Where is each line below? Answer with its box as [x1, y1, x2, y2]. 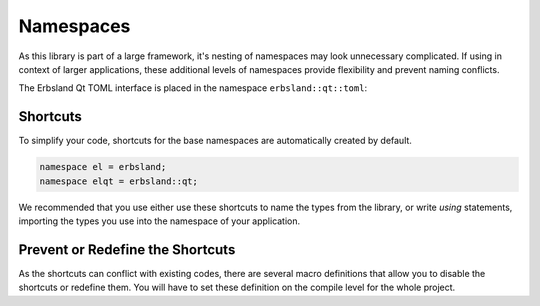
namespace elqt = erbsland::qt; [39, 175, 199, 187]
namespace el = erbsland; [39, 161, 167, 173]
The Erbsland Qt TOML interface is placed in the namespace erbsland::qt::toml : [18, 82, 368, 94]
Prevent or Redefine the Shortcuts [18, 241, 236, 258]
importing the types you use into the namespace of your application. [18, 215, 301, 227]
